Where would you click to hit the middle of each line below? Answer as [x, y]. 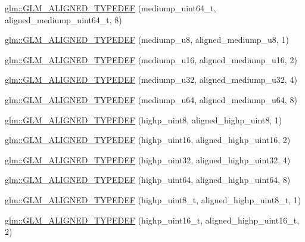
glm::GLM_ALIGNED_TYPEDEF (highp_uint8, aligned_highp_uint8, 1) [144, 120]
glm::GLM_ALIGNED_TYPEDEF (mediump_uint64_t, [111, 8]
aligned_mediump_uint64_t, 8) [63, 19]
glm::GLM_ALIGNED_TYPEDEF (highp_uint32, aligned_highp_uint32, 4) [148, 159]
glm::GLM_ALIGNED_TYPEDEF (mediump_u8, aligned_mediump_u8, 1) [147, 40]
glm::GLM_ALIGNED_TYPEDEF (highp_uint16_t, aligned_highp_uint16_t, [152, 220]
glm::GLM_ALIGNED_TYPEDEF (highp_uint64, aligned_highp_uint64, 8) [148, 180]
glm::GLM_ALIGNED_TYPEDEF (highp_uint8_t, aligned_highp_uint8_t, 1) [153, 199]
